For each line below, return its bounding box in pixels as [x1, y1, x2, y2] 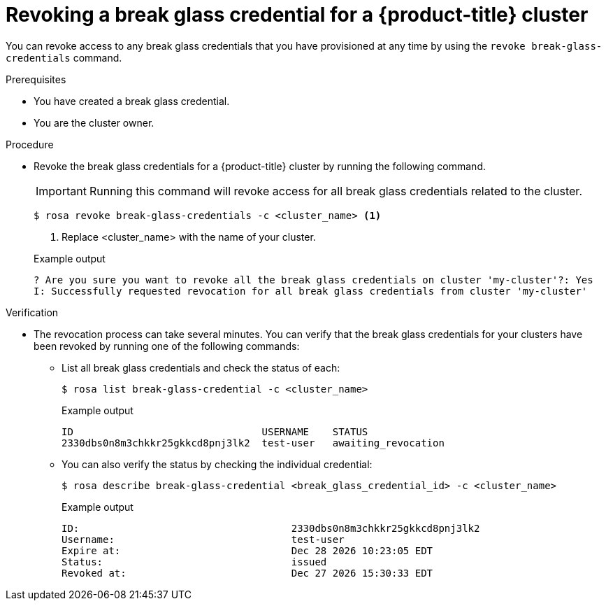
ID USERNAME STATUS [62, 425, 368, 437]
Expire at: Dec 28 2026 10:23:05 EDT [62, 544, 433, 556]
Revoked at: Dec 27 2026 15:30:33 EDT [62, 567, 433, 579]
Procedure [6, 138, 54, 150]
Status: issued [62, 556, 327, 568]
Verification [6, 306, 59, 318]
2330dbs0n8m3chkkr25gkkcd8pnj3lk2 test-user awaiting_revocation [62, 437, 445, 449]
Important [36, 183, 87, 198]
